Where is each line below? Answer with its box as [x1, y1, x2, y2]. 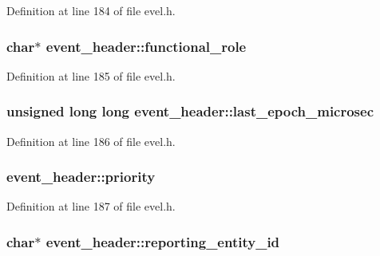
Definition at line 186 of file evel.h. [6, 132, 176, 149]
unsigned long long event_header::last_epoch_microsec [6, 101, 374, 121]
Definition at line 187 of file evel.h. [6, 198, 176, 215]
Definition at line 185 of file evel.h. [6, 67, 176, 84]
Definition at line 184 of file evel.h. [6, 2, 176, 18]
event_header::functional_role [46, 36, 247, 56]
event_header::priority [6, 167, 156, 187]
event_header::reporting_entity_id [46, 231, 280, 251]
